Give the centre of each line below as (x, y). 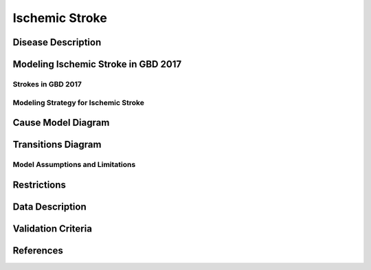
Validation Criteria (53, 228)
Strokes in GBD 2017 (47, 84)
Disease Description (57, 42)
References (38, 250)
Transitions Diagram (57, 145)
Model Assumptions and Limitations (74, 165)
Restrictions (40, 184)
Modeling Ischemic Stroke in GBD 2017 (97, 64)
